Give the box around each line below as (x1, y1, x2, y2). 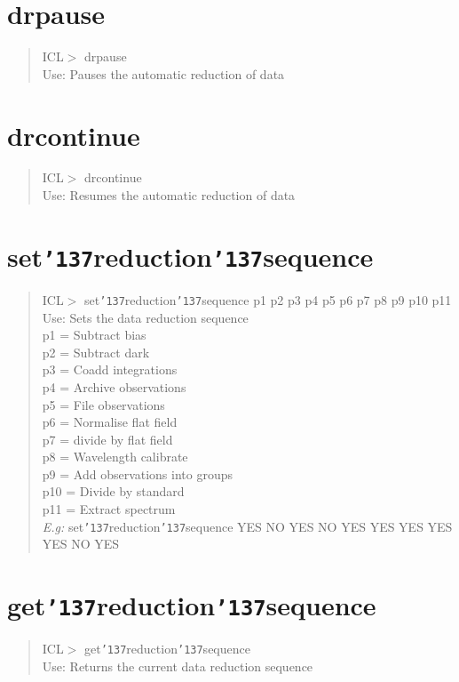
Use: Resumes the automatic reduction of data (42, 186, 296, 205)
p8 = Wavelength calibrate (42, 447, 188, 466)
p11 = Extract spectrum (42, 500, 176, 518)
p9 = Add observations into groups (42, 464, 233, 483)
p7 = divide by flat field (42, 429, 173, 448)
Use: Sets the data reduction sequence (42, 308, 249, 326)
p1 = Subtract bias (42, 325, 146, 344)
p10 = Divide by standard (42, 482, 185, 501)
